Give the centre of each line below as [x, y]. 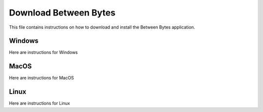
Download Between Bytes [62, 13]
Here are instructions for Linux [39, 103]
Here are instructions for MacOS [41, 78]
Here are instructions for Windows [43, 52]
